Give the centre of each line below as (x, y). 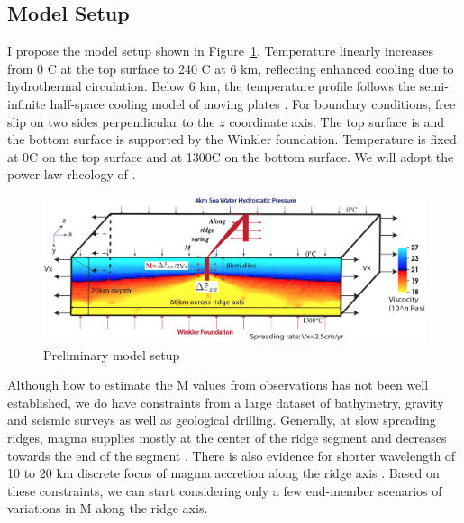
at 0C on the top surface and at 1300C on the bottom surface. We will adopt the (231, 156)
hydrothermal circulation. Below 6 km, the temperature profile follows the (212, 86)
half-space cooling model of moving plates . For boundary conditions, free (253, 103)
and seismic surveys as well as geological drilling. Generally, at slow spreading (222, 420)
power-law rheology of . (72, 174)
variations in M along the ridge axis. (108, 508)
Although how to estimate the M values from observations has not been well (218, 385)
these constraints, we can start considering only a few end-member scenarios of (225, 490)
